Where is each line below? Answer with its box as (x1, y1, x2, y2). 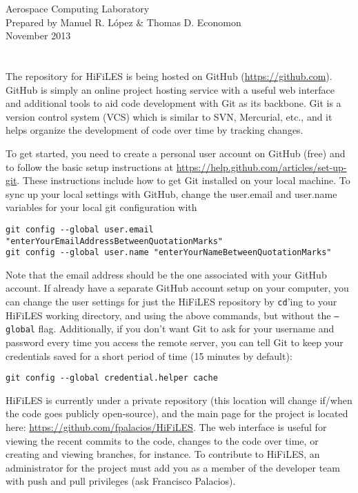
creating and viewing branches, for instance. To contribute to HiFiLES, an (6, 447, 320, 461)
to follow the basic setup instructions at (6, 159, 174, 174)
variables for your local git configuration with (6, 200, 197, 214)
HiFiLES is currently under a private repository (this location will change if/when (6, 392, 352, 407)
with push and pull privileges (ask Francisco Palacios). (6, 474, 236, 488)
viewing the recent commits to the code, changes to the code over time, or (6, 433, 319, 447)
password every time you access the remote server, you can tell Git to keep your (6, 335, 344, 350)
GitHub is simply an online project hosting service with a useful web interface (6, 82, 335, 97)
